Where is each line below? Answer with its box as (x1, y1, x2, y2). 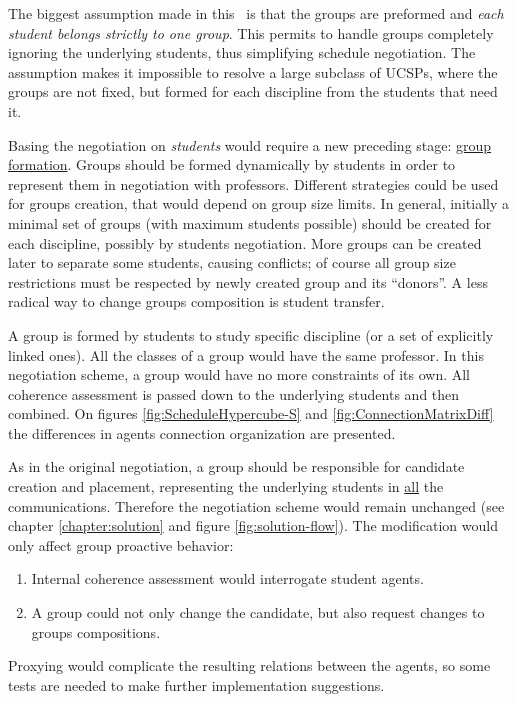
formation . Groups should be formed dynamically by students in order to (8, 154, 456, 175)
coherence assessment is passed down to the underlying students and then (8, 383, 460, 404)
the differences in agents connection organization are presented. (8, 422, 396, 443)
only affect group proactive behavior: (8, 534, 234, 555)
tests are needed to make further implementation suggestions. (8, 674, 385, 695)
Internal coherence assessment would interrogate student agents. (31, 568, 424, 589)
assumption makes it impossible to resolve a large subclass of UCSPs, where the (8, 61, 498, 82)
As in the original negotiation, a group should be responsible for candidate (8, 456, 465, 477)
